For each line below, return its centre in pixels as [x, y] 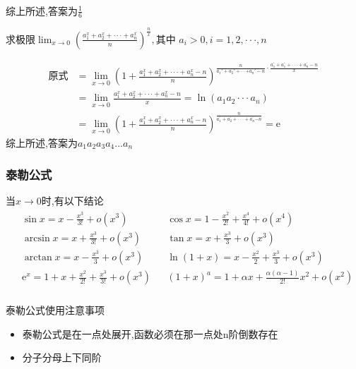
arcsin [37, 238]
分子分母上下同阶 [62, 357]
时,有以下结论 [72, 200]
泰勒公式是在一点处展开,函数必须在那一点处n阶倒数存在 [150, 333]
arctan [38, 257]
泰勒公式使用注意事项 [55, 310]
